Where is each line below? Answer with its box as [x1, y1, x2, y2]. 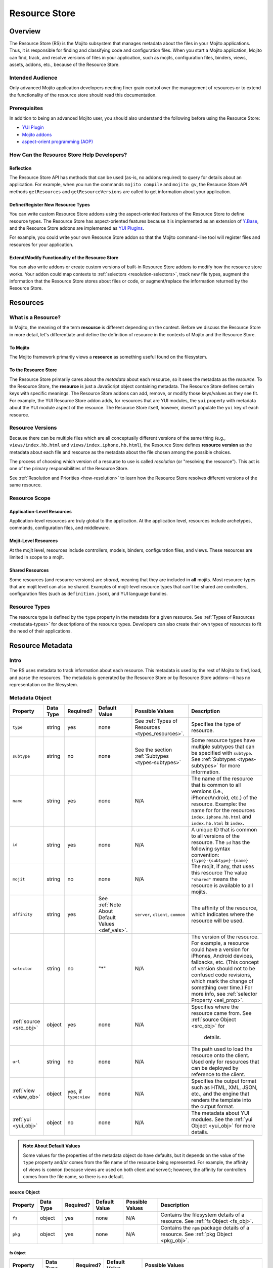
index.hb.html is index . [191, 820, 245, 827]
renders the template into [191, 1097, 251, 1104]
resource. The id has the [191, 839, 250, 846]
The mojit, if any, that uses [191, 863, 254, 870]
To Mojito [9, 344, 30, 350]
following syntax [191, 845, 231, 852]
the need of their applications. [9, 628, 72, 634]
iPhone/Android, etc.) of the [191, 794, 257, 801]
